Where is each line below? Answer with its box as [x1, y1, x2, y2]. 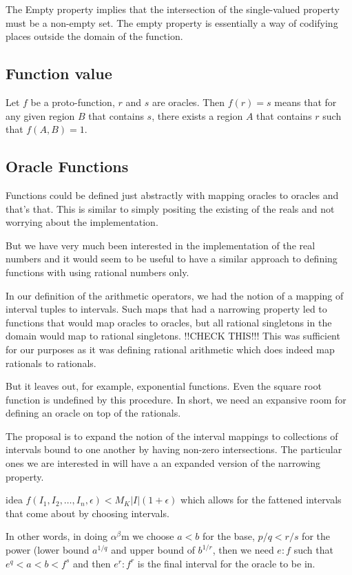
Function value [6, 63, 112, 84]
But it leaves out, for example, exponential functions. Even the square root [6, 379, 322, 393]
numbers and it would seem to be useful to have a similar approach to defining [6, 251, 338, 266]
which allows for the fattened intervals [180, 492, 342, 507]
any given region [6, 108, 75, 123]
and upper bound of [111, 543, 195, 557]
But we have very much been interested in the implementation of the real [6, 238, 315, 252]
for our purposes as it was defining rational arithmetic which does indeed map [6, 342, 335, 356]
